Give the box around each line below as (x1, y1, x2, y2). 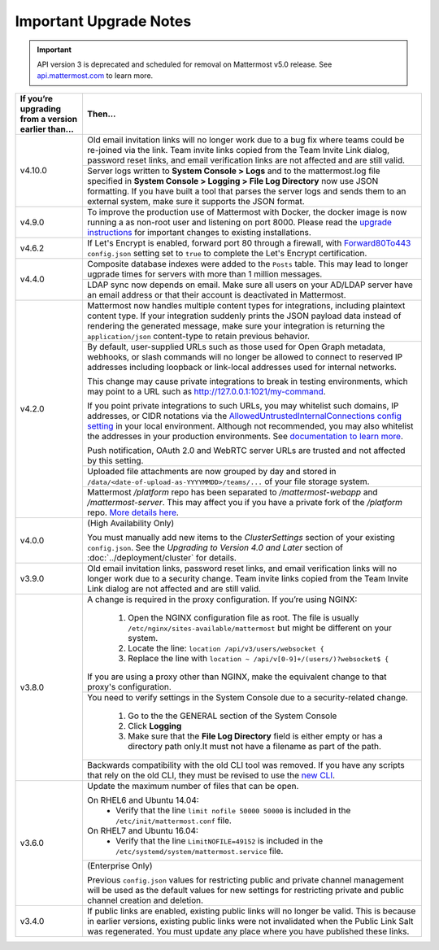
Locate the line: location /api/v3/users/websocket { (127, 643, 324, 654)
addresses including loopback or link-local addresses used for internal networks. (86, 361, 398, 373)
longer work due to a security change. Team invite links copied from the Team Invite (86, 573, 409, 584)
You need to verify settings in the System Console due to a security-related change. (86, 691, 408, 703)
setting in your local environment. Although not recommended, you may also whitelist (86, 420, 414, 431)
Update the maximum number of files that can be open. (86, 780, 299, 791)
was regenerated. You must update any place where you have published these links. (86, 926, 410, 937)
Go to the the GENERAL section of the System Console (127, 710, 337, 721)
